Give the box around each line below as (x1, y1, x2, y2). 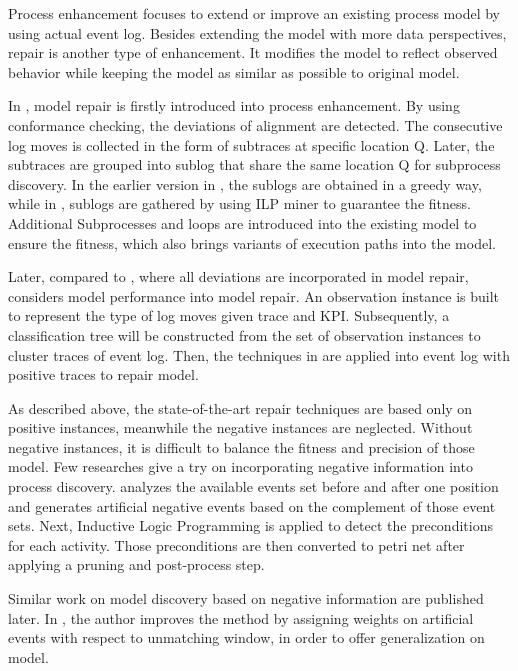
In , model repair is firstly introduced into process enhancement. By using (8, 95, 460, 116)
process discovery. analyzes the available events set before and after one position (8, 476, 499, 497)
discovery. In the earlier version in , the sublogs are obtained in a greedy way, (8, 173, 482, 194)
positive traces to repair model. (8, 364, 199, 385)
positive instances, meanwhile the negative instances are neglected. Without (8, 417, 473, 438)
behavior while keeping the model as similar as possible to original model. (8, 61, 460, 82)
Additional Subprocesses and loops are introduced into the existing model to (8, 212, 477, 233)
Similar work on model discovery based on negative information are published (8, 588, 484, 609)
